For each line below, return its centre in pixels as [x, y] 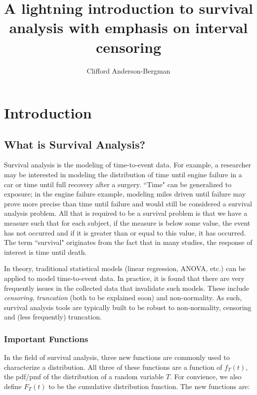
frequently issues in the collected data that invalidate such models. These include [127, 288]
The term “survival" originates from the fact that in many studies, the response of [128, 242]
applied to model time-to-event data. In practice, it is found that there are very [124, 278]
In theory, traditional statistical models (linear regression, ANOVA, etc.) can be [125, 268]
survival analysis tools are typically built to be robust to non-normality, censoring [128, 307]
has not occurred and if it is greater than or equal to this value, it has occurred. [125, 232]
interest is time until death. [45, 252]
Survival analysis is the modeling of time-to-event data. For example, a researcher [128, 165]
